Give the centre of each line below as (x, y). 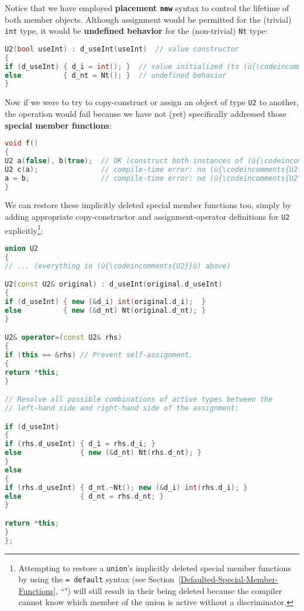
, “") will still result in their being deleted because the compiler (169, 590)
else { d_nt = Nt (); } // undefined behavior (116, 75)
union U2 (22, 248)
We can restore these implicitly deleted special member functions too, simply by (148, 205)
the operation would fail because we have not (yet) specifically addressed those (146, 113)
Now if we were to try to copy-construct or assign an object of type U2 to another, (152, 102)
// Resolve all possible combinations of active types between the (139, 400)
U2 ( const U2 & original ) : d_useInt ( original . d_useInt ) (114, 284)
